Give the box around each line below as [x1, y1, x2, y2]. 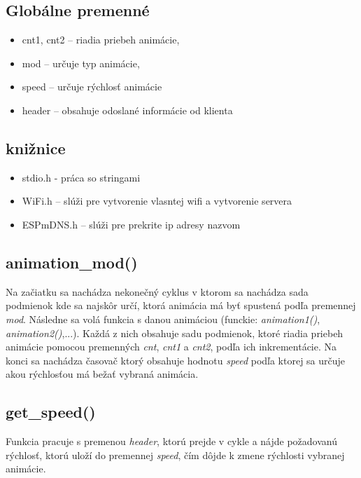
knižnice [6, 137, 66, 158]
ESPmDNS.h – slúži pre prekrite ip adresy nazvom [22, 217, 241, 231]
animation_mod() [6, 251, 138, 273]
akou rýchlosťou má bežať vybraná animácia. [6, 367, 199, 381]
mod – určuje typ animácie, [22, 55, 140, 70]
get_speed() [6, 401, 96, 423]
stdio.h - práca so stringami [22, 170, 141, 184]
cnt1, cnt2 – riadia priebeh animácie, [22, 32, 180, 47]
